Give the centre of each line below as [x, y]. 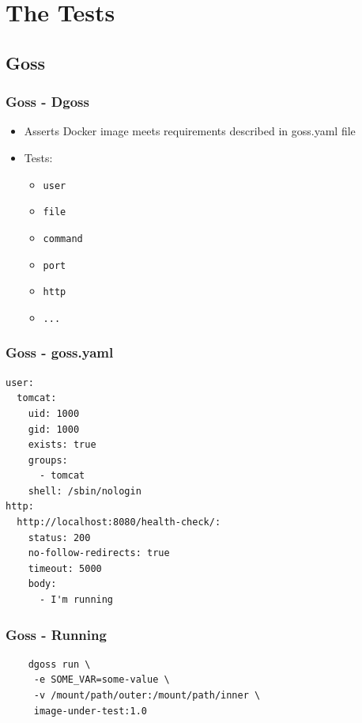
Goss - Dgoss [47, 102]
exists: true [62, 445]
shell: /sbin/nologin [85, 491]
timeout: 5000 [65, 568]
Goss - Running [56, 634]
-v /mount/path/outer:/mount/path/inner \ [147, 696]
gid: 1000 [54, 429]
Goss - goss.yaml [60, 352]
